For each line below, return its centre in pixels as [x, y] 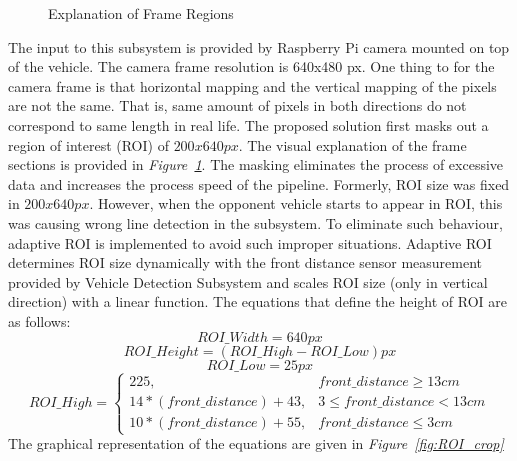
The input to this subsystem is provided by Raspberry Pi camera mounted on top [259, 46]
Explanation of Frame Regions [141, 13]
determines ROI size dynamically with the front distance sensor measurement [245, 262]
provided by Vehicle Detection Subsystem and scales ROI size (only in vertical [248, 281]
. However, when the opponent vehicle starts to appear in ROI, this [296, 203]
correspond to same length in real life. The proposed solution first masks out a [248, 124]
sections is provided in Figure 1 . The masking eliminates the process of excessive [256, 164]
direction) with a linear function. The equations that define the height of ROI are [257, 301]
